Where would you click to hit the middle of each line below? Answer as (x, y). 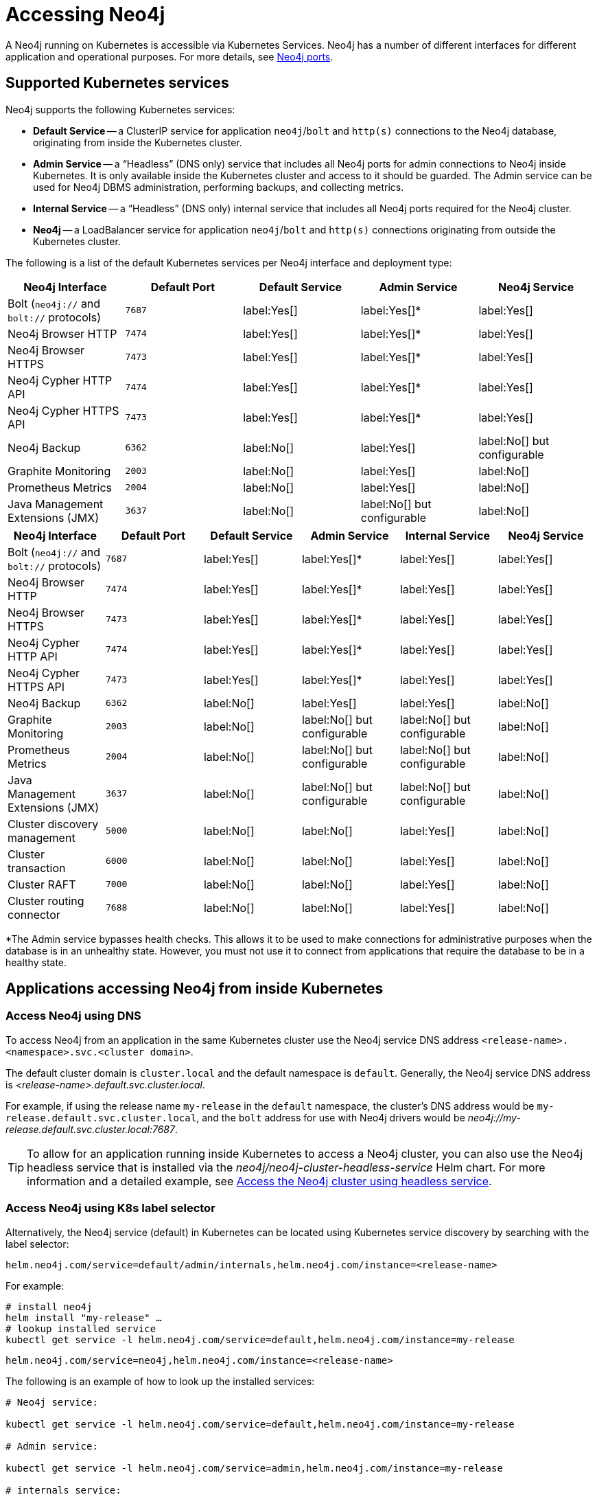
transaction (37, 868)
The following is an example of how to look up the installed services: (160, 1381)
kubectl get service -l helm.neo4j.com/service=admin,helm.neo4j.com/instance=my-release (254, 1468)
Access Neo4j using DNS (73, 1016)
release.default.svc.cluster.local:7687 (90, 1129)
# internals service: (63, 1490)
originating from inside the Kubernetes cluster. (138, 142)
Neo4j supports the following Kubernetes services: (120, 109)
